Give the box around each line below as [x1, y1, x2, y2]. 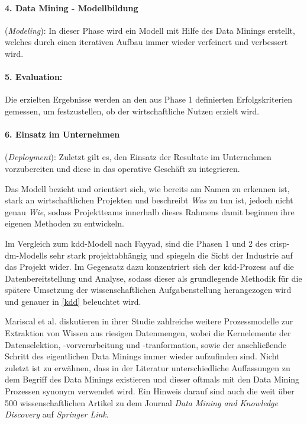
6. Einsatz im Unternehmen [5, 128, 120, 141]
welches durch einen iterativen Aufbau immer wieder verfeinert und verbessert [5, 36, 288, 48]
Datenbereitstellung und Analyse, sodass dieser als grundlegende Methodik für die [5, 272, 302, 284]
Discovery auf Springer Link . [5, 408, 109, 420]
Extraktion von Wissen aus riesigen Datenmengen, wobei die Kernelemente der [5, 327, 291, 339]
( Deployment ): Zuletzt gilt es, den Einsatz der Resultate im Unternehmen [5, 151, 272, 163]
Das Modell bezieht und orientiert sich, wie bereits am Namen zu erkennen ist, [5, 182, 290, 195]
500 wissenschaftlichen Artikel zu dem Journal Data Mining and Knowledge [5, 396, 278, 409]
